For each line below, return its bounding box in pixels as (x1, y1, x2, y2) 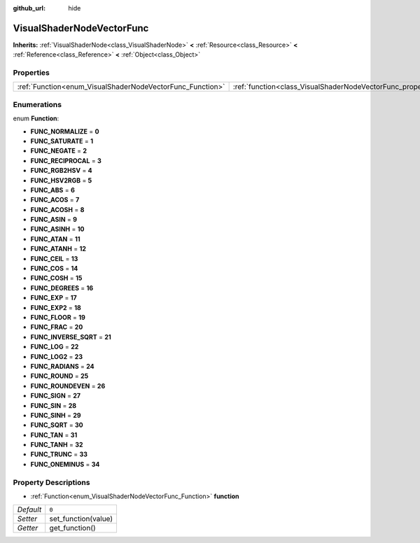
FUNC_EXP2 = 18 (30, 303, 82, 311)
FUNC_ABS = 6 (30, 185, 75, 194)
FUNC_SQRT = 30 (30, 421, 83, 430)
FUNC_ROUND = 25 (30, 372, 89, 381)
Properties (13, 68, 50, 78)
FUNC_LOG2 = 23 (30, 352, 83, 360)
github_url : (13, 4, 45, 12)
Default (17, 505, 42, 514)
